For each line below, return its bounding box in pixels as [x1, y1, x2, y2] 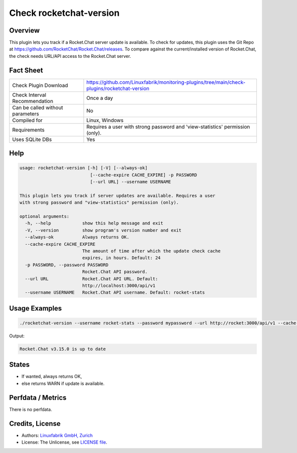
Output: [9, 333, 25, 339]
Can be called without [12, 104, 63, 111]
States [9, 361, 30, 369]
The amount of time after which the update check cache [82, 248, 221, 254]
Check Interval [12, 91, 47, 98]
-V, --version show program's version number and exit [25, 227, 182, 233]
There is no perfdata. [9, 406, 52, 412]
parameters [12, 110, 39, 117]
